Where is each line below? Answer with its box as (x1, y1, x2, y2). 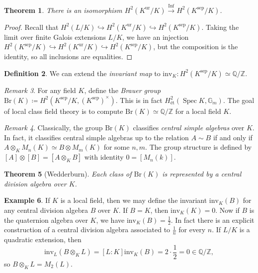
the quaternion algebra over (4, 214, 88, 225)
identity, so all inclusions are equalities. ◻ (4, 51, 133, 62)
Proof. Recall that (4, 21, 59, 32)
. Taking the (201, 21, 239, 32)
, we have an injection (122, 31, 189, 42)
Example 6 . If (4, 195, 50, 205)
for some (103, 142, 130, 152)
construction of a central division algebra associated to (4, 224, 171, 235)
